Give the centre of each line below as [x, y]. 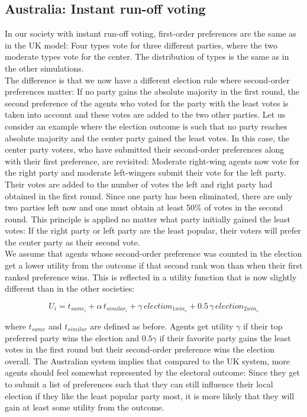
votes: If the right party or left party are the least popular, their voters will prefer [153, 230]
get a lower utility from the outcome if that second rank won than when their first [154, 265]
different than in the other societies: [70, 288]
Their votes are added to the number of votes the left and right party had [139, 184]
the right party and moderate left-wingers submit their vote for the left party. [146, 172]
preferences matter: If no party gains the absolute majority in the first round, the [152, 91]
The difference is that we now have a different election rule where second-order [147, 80]
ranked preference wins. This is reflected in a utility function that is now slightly [151, 277]
